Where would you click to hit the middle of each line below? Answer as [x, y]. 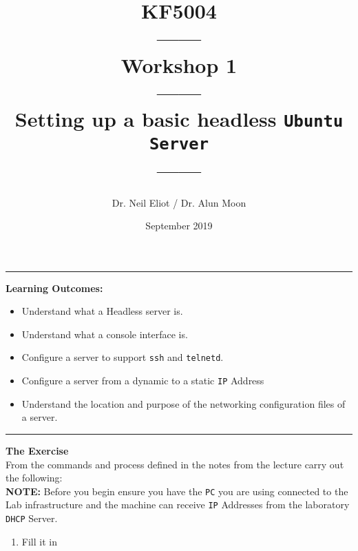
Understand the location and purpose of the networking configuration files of [183, 403]
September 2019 [179, 226]
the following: [34, 478]
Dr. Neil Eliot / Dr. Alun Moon [179, 202]
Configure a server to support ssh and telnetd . [123, 357]
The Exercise [37, 450]
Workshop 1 [179, 64]
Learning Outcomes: [54, 288]
